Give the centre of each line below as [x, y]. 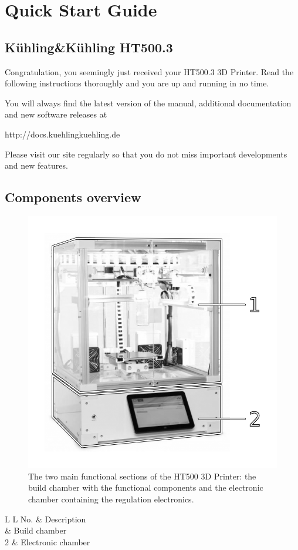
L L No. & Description [45, 519]
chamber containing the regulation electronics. [111, 499]
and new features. [36, 165]
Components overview [73, 197]
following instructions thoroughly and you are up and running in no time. [137, 83]
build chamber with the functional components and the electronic [146, 487]
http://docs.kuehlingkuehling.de [62, 134]
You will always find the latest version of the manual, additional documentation [148, 103]
